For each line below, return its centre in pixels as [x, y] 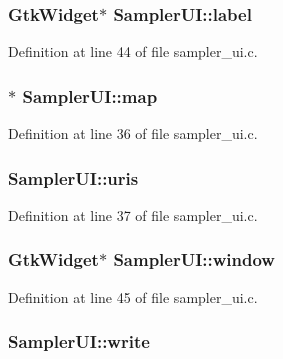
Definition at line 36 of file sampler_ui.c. [133, 133]
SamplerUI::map [90, 95]
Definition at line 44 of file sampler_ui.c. [133, 51]
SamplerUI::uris [73, 177]
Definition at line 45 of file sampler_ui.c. [133, 296]
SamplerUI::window [194, 259]
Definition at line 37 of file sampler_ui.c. [133, 214]
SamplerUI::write [79, 341]
